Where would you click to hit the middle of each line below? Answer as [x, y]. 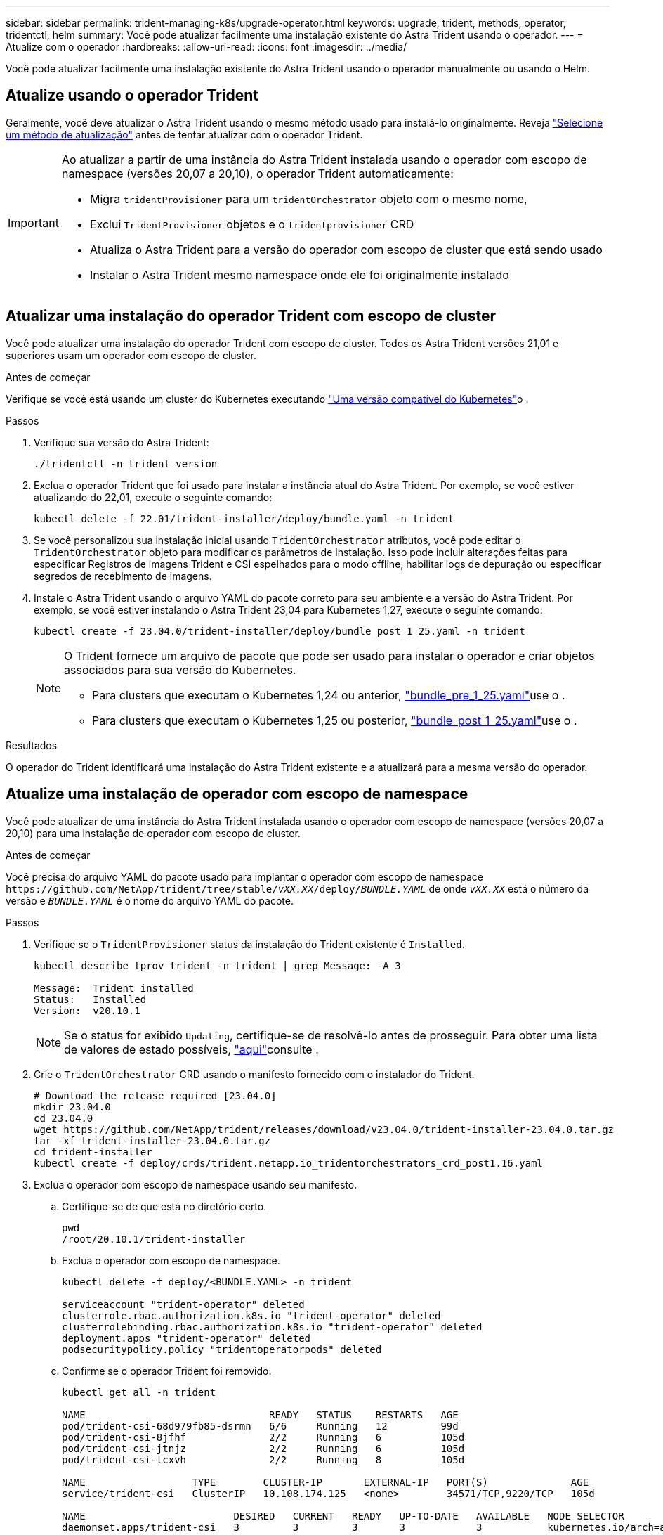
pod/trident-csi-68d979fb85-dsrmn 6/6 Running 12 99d [260, 1426]
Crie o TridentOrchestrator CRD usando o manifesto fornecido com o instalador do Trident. [254, 1074]
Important [33, 222]
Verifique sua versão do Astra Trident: [122, 442]
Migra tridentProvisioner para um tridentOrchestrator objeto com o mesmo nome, [308, 199]
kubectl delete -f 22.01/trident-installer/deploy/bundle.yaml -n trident [244, 518]
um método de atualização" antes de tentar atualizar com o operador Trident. [184, 134]
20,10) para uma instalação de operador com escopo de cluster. [153, 833]
